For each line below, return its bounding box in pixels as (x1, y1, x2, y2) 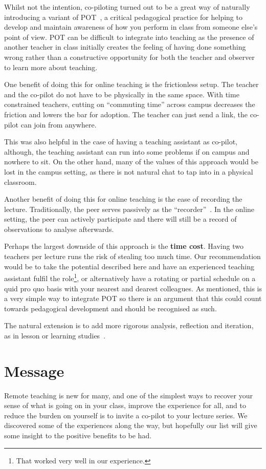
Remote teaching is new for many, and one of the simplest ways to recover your (4, 390, 253, 400)
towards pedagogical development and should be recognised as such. (4, 303, 217, 313)
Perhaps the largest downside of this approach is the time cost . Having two (4, 241, 243, 251)
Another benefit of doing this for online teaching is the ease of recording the (4, 194, 242, 204)
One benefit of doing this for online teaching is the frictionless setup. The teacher (4, 79, 259, 90)
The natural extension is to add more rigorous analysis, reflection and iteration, (4, 320, 254, 331)
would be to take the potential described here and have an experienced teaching (4, 261, 255, 271)
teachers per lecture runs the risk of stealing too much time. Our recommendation (4, 251, 261, 262)
